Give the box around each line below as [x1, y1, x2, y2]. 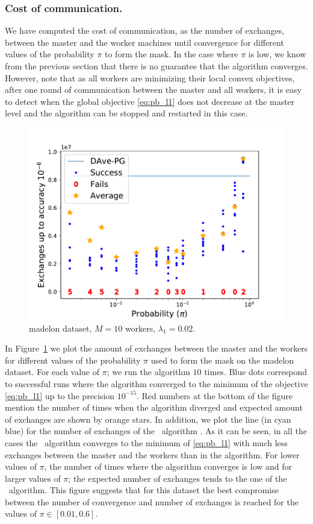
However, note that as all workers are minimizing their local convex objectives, [5, 71, 295, 84]
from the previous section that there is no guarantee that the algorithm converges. [5, 60, 308, 72]
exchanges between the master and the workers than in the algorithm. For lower [5, 448, 300, 461]
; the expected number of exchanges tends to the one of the [68, 472, 287, 484]
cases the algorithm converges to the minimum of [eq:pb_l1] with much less [5, 436, 288, 449]
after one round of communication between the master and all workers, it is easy [5, 83, 302, 96]
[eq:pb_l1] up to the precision [5, 389, 115, 402]
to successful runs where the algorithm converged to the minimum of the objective [5, 377, 308, 390]
